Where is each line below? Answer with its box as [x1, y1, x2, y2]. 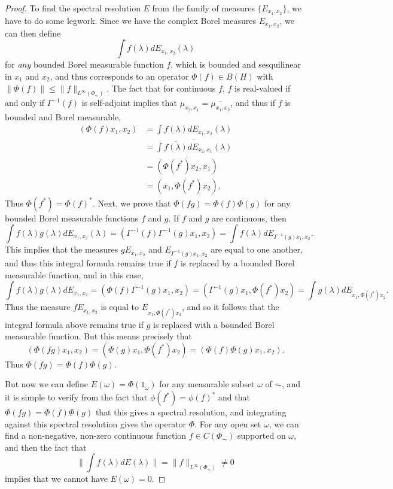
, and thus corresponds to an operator [50, 69, 189, 82]
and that [218, 391, 250, 403]
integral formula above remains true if [5, 318, 144, 330]
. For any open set [194, 417, 261, 430]
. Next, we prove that [92, 196, 171, 209]
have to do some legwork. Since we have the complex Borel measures [5, 14, 257, 26]
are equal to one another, [211, 243, 303, 256]
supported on [237, 429, 286, 442]
